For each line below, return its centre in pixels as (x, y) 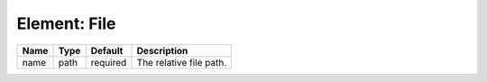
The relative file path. (182, 62)
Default (107, 50)
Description (162, 50)
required (109, 62)
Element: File (66, 23)
